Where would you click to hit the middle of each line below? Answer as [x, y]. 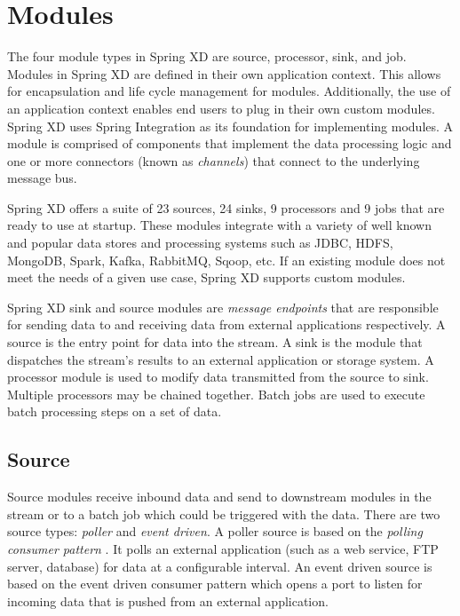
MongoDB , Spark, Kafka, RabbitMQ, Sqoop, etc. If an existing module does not [226, 260]
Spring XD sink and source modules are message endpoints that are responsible [223, 307]
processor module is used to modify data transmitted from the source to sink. [218, 377]
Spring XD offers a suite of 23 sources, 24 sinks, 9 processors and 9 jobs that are [226, 207]
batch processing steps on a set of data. [115, 411]
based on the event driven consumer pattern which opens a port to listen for [215, 584]
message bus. [42, 178]
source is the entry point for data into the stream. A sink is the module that [215, 342]
